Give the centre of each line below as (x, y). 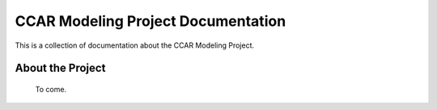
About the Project (60, 68)
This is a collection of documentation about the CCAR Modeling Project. (135, 45)
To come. (51, 89)
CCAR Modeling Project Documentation (151, 21)
